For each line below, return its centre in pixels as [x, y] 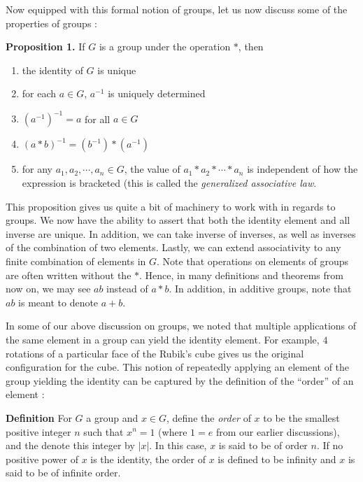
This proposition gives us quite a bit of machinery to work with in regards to [171, 206]
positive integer [38, 431]
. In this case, [178, 445]
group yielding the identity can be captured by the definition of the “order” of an [180, 380]
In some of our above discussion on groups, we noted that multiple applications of [181, 326]
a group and [112, 417]
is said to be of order [263, 445]
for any [37, 169]
